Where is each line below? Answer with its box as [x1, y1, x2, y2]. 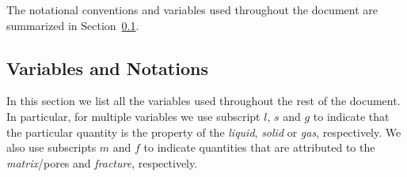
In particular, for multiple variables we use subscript [6, 107, 261, 124]
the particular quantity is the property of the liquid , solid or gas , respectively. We [6, 123, 401, 140]
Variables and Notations [6, 55, 208, 80]
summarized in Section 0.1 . [6, 17, 139, 33]
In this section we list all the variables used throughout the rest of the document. [6, 92, 401, 109]
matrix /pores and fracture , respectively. [6, 154, 198, 171]
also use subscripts [6, 139, 97, 156]
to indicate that [313, 107, 390, 124]
